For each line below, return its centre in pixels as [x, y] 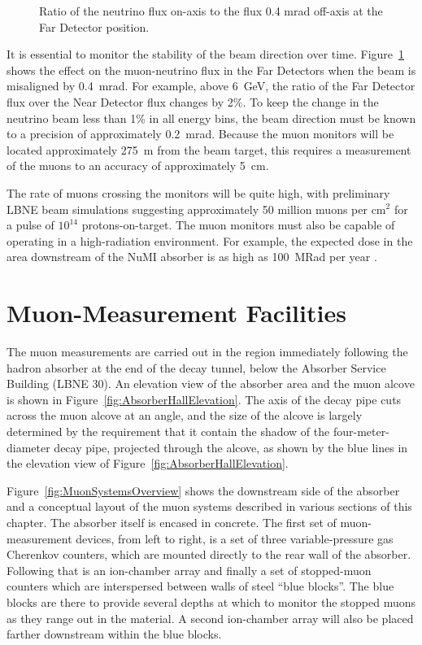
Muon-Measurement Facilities [176, 313]
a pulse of [30, 225]
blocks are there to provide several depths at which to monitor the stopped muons [211, 601]
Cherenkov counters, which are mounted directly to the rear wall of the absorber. [209, 554]
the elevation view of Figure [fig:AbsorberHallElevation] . [148, 463]
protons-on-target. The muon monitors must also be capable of [238, 225]
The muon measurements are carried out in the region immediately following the [207, 352]
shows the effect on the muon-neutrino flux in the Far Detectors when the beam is [211, 70]
